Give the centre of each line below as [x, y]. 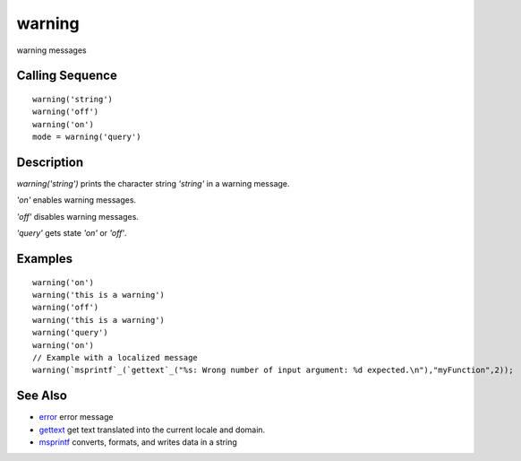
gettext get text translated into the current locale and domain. [152, 430]
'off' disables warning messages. [77, 216]
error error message [76, 417]
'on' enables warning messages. [77, 200]
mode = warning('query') [87, 137]
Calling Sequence [67, 76]
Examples [45, 259]
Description [50, 162]
